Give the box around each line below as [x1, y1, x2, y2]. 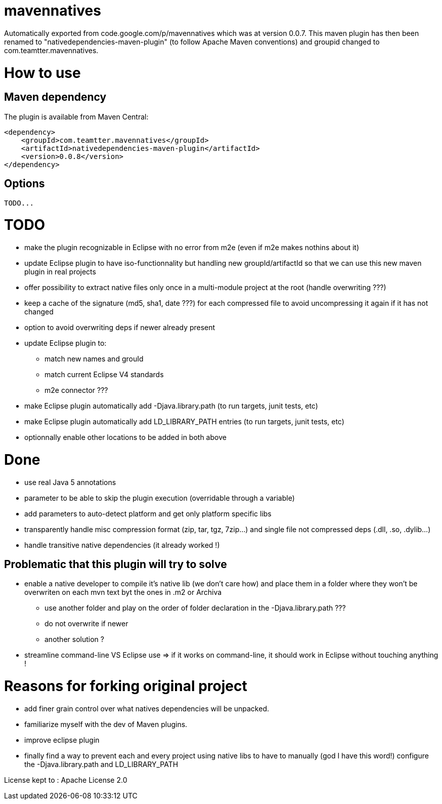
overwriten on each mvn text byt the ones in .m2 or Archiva [24, 588, 222, 597]
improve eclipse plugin [24, 735, 100, 744]
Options [4, 177, 45, 190]
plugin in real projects [24, 267, 96, 276]
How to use [4, 64, 81, 82]
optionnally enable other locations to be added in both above [24, 433, 227, 442]
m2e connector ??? [45, 386, 108, 395]
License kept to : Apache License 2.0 [4, 775, 127, 784]
